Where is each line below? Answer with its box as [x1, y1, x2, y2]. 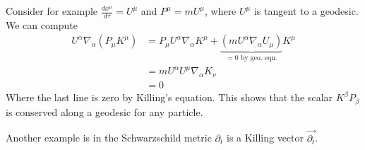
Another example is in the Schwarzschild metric [6, 130, 212, 145]
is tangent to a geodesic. [253, 4, 359, 18]
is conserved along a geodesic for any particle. [6, 104, 203, 119]
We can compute [6, 17, 78, 32]
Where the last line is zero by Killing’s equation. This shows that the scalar [6, 90, 333, 105]
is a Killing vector [227, 130, 304, 145]
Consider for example [6, 4, 98, 18]
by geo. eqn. [240, 54, 277, 62]
